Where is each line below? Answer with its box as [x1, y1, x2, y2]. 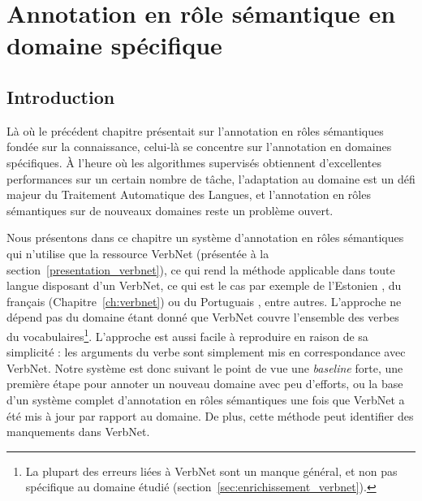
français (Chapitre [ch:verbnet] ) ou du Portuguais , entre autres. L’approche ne [6, 292, 402, 309]
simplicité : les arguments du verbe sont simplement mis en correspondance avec [6, 343, 406, 361]
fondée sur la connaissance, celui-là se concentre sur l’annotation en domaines [6, 138, 392, 155]
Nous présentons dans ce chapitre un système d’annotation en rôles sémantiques [6, 229, 404, 246]
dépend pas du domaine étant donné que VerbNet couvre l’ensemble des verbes [6, 309, 399, 326]
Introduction [6, 84, 115, 109]
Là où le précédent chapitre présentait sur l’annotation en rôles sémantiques [6, 122, 384, 139]
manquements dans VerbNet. [6, 423, 150, 440]
